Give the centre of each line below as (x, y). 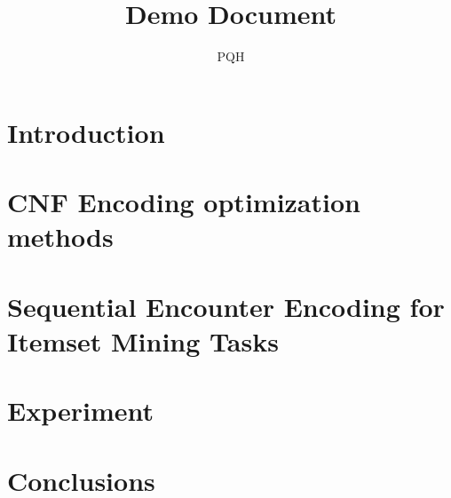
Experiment (81, 411)
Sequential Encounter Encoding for (226, 306)
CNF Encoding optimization (184, 202)
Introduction (86, 132)
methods (60, 237)
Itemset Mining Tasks (143, 340)
